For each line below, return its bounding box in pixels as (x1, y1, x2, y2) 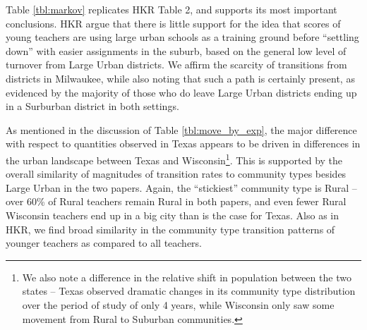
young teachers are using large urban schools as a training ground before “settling (6, 30, 359, 44)
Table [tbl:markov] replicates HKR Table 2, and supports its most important (6, 2, 337, 16)
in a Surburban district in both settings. (6, 99, 179, 114)
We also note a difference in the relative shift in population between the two (22, 269, 351, 284)
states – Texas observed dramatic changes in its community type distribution (22, 283, 356, 298)
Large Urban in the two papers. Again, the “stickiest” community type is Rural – (6, 180, 357, 195)
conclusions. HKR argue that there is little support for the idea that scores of (6, 16, 341, 30)
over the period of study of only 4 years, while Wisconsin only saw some (22, 297, 335, 312)
